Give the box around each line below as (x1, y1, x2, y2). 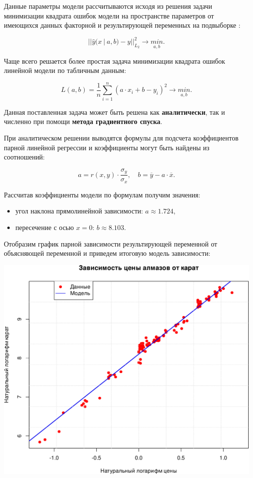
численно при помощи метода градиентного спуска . (4, 116, 163, 126)
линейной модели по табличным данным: (4, 65, 126, 75)
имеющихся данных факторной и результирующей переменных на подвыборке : (4, 20, 241, 30)
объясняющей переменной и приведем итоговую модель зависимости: (4, 248, 211, 258)
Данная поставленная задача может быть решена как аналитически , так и (4, 106, 225, 117)
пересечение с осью (15, 222, 74, 232)
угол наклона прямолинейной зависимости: (15, 206, 143, 216)
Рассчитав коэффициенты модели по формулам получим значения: (4, 189, 200, 199)
